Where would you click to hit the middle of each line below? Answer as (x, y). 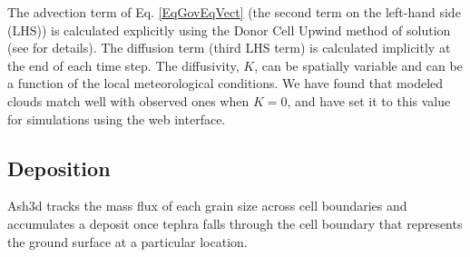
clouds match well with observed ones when (128, 100)
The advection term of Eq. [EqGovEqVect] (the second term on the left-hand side (234, 12)
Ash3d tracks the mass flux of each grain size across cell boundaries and (207, 206)
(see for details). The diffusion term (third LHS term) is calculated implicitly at (229, 48)
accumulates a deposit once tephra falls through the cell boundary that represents (235, 223)
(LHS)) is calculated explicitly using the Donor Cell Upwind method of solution (229, 30)
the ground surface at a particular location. (127, 241)
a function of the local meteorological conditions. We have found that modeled (225, 83)
